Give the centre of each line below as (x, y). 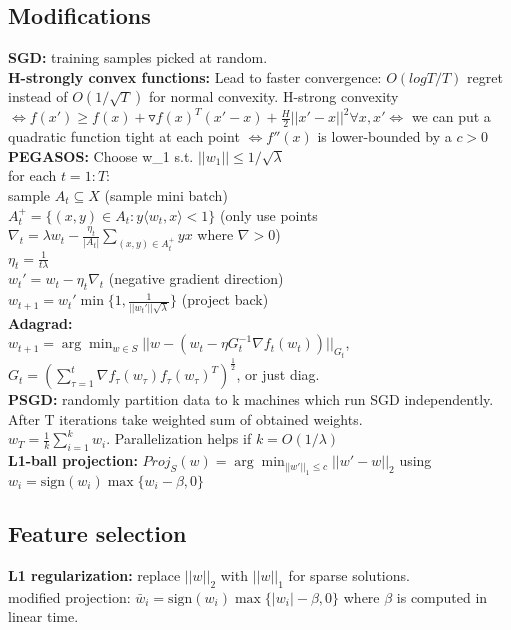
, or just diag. (278, 374)
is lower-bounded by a (384, 136)
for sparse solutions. (349, 574)
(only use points (269, 214)
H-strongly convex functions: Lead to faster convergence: (195, 76)
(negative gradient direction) (196, 278)
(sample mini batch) (166, 195)
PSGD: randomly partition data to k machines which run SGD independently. (251, 399)
